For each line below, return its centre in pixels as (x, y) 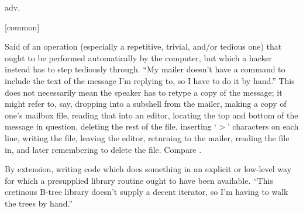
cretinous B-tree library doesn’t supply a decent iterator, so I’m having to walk (147, 192)
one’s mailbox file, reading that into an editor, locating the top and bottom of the (151, 115)
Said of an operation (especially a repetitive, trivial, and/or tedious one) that (143, 46)
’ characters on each (263, 126)
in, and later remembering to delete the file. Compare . (103, 149)
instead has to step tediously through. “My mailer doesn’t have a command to (145, 69)
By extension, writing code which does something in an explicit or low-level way (148, 169)
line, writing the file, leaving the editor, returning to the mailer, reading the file (147, 137)
